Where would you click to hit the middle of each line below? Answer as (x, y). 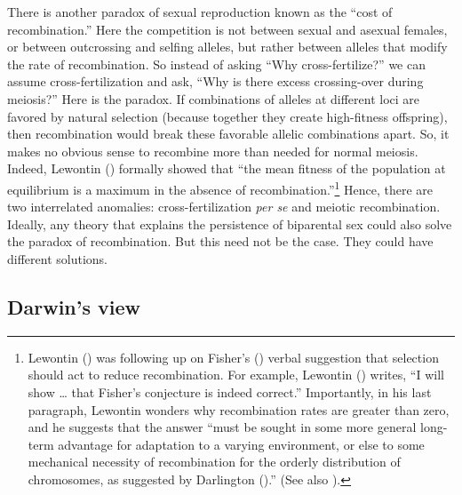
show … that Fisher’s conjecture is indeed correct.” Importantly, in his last (230, 391)
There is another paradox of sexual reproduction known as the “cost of (200, 12)
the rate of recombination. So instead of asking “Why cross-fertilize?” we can (216, 64)
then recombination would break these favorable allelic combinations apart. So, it (228, 134)
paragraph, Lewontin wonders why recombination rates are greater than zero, (239, 409)
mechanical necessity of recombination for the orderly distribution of (214, 462)
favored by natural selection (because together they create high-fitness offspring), (227, 116)
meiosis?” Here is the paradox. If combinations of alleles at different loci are (214, 98)
